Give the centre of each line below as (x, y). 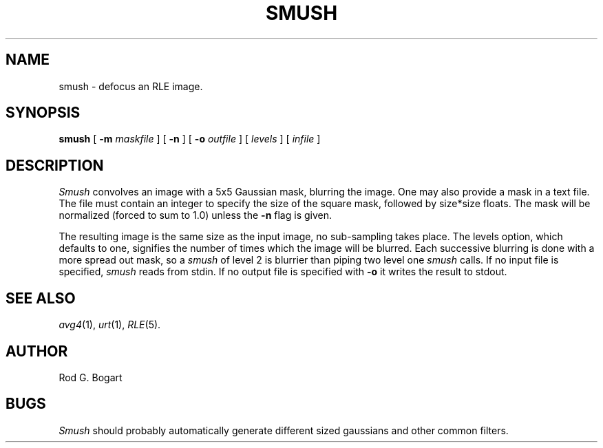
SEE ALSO (41, 298)
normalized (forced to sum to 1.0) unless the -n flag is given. (195, 215)
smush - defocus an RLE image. (131, 86)
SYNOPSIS (43, 113)
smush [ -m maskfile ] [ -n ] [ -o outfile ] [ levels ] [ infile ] (190, 139)
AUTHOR (37, 351)
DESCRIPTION (55, 165)
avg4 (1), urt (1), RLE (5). (110, 325)
